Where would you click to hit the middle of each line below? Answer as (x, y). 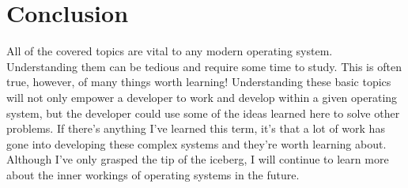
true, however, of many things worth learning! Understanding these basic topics (199, 82)
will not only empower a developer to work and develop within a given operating (202, 97)
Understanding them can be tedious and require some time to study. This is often (204, 66)
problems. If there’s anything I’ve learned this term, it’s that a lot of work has (196, 128)
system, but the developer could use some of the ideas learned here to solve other (203, 113)
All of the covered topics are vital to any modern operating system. (170, 51)
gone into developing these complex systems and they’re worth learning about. (196, 143)
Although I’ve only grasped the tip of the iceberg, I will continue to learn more (198, 159)
